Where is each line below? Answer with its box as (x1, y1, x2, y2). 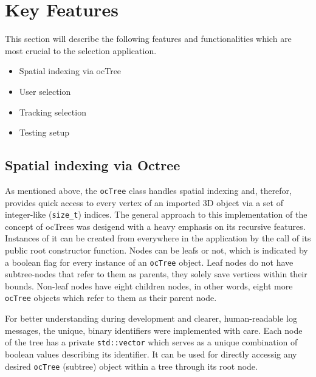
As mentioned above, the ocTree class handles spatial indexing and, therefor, (5, 184, 292, 196)
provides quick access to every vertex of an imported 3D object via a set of (5, 196, 283, 209)
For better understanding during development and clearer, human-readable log (5, 312, 297, 325)
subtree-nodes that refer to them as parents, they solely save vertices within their (5, 268, 307, 280)
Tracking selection (19, 105, 86, 118)
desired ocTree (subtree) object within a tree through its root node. (5, 359, 258, 372)
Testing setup (19, 126, 70, 139)
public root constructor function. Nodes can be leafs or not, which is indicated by (5, 243, 308, 256)
